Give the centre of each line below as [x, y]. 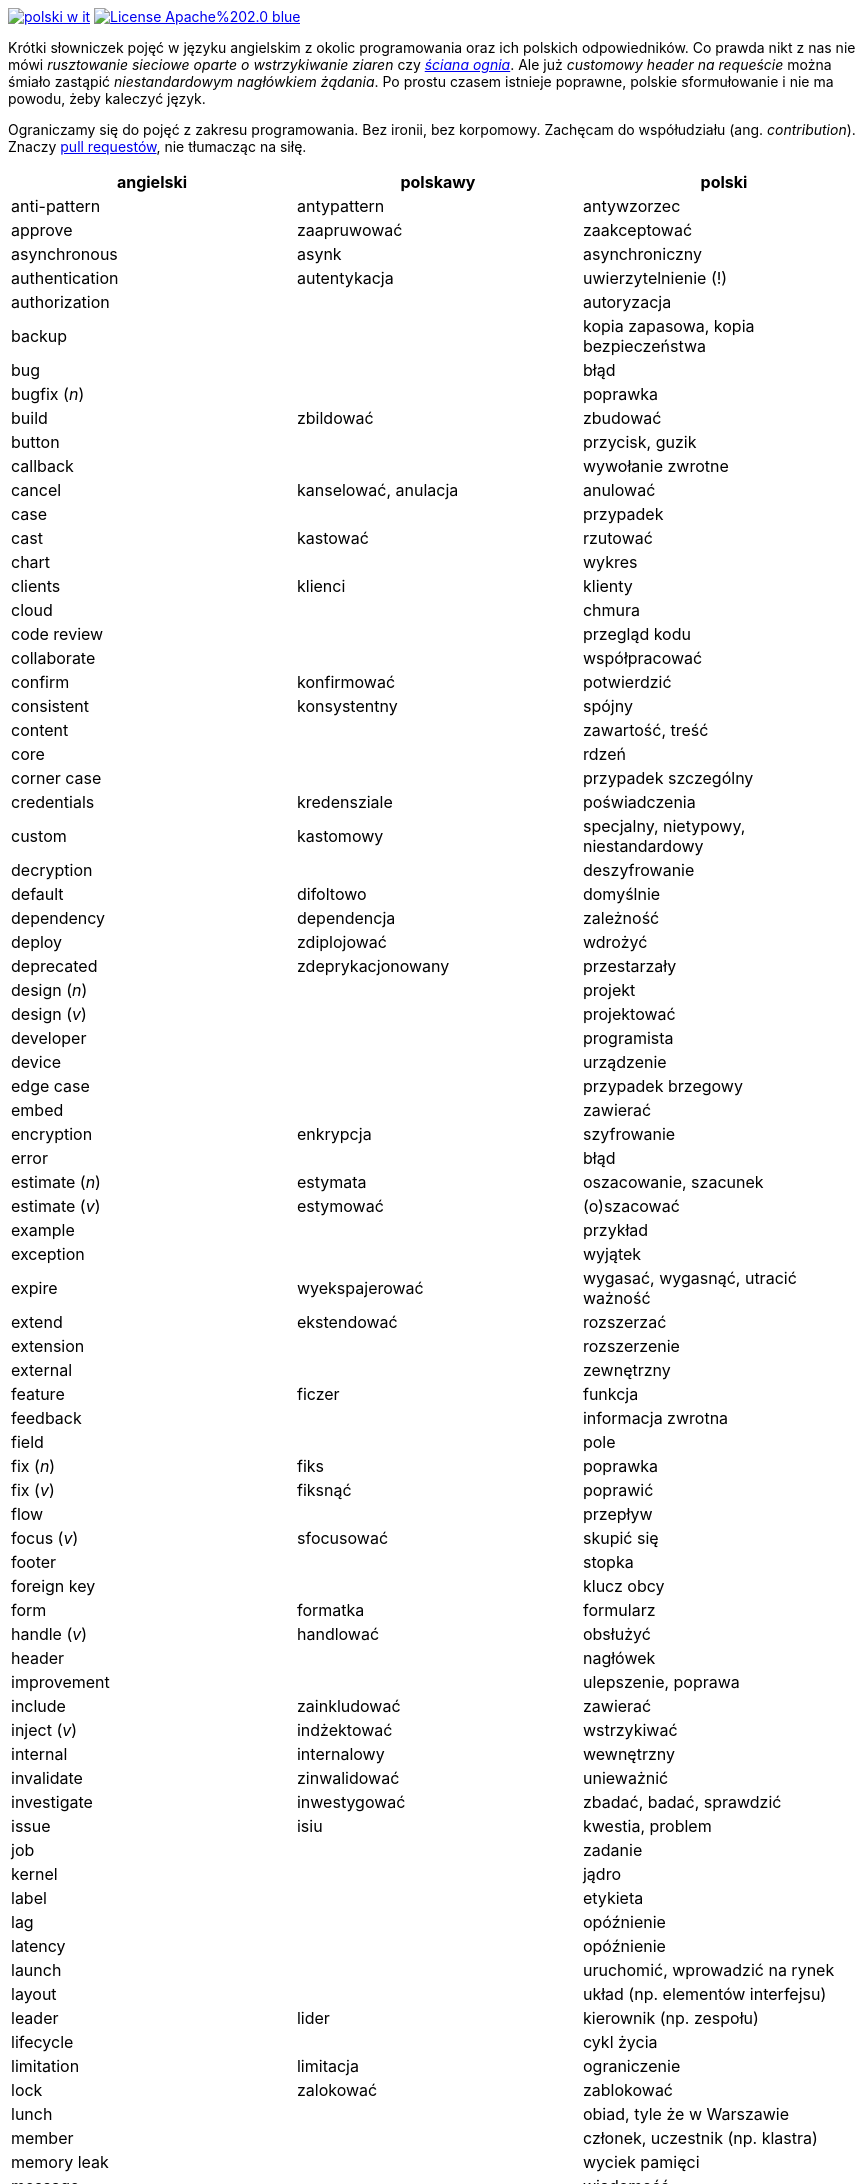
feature [38, 1394]
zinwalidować [348, 1778]
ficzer [318, 1394]
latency [38, 1946]
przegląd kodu [636, 634]
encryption [52, 1134]
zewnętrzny [626, 1370]
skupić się [620, 1538]
